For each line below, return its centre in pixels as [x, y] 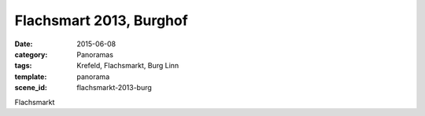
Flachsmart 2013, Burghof [101, 20]
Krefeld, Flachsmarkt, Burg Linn [128, 66]
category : [31, 54]
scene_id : [31, 88]
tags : [23, 66]
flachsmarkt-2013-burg [115, 88]
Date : [24, 44]
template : [31, 76]
